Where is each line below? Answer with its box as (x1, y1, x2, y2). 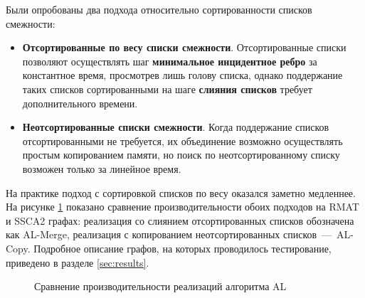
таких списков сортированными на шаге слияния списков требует (22, 81, 312, 96)
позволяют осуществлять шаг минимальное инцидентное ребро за (22, 53, 317, 68)
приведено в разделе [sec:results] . (6, 255, 149, 270)
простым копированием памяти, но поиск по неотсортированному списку (22, 147, 340, 162)
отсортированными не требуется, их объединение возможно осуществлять (22, 133, 343, 148)
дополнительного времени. (22, 95, 138, 110)
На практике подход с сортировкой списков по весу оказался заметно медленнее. (6, 185, 356, 200)
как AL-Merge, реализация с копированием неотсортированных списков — (6, 227, 332, 242)
